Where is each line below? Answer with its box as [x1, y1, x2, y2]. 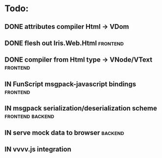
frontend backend [4, 112, 54, 120]
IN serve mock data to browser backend [4, 128, 124, 137]
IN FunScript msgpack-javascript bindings [4, 80, 137, 88]
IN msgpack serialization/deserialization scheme [4, 104, 157, 113]
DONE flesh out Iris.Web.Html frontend [4, 39, 124, 47]
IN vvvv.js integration [4, 145, 71, 153]
